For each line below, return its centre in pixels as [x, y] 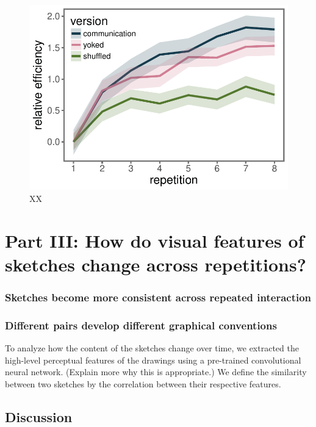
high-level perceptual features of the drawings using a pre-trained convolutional [153, 360]
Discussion [39, 416]
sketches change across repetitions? [156, 264]
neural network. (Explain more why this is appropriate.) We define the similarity [156, 372]
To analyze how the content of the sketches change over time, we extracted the [152, 348]
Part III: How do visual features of [155, 240]
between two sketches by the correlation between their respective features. [143, 383]
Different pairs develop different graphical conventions [141, 325]
